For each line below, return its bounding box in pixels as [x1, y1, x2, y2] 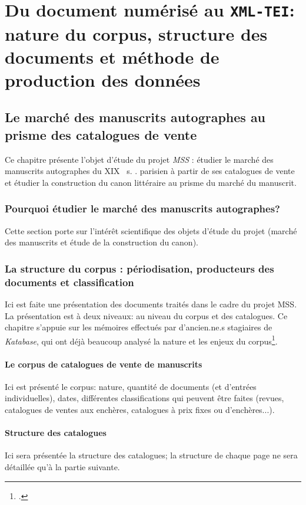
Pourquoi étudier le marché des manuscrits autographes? [5, 201, 280, 216]
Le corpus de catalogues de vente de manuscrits [5, 358, 202, 370]
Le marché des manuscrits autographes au [5, 108, 266, 126]
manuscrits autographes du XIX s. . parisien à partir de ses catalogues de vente [5, 165, 295, 177]
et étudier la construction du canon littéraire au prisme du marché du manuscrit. [5, 176, 297, 188]
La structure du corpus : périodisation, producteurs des [5, 261, 274, 276]
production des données [5, 67, 201, 91]
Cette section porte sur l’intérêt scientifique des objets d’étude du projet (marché [5, 224, 297, 237]
